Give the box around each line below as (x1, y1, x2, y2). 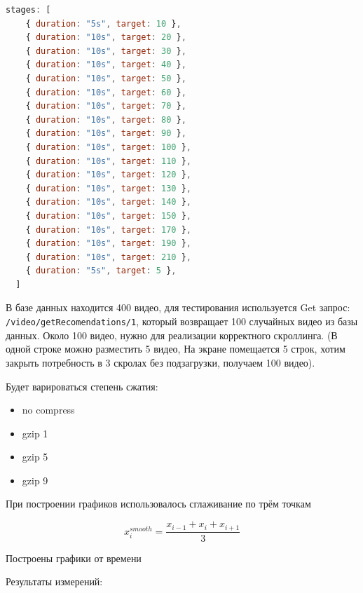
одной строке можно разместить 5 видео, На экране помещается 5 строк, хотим (6, 341, 345, 356)
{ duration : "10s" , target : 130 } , (25, 183, 191, 193)
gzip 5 (22, 449, 48, 464)
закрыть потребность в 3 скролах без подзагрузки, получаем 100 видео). (6, 355, 315, 369)
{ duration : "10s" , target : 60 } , (25, 87, 186, 97)
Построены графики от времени (6, 550, 142, 565)
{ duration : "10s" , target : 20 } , (25, 32, 186, 43)
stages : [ (6, 5, 51, 15)
